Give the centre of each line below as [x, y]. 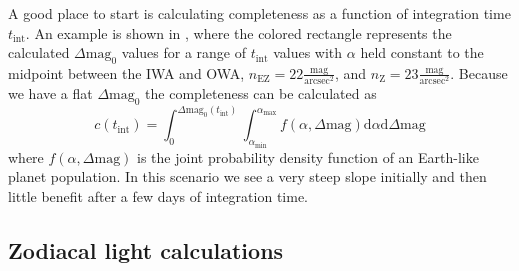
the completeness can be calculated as [261, 93]
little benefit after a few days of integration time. [158, 195]
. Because [479, 72]
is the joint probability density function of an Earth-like [308, 156]
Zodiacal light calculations [146, 249]
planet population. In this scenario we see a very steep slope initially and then [247, 176]
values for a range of [184, 52]
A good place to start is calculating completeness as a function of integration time [259, 13]
